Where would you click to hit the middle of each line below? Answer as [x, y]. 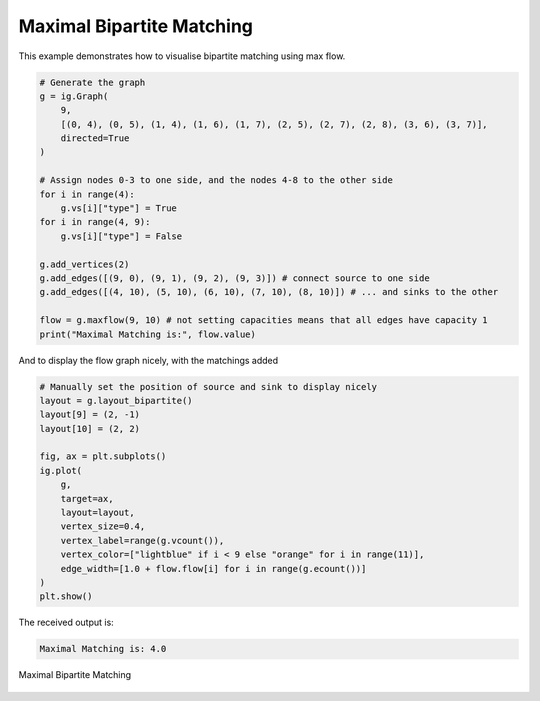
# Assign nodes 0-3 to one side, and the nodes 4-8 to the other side [216, 180]
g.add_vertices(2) [84, 264]
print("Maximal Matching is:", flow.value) [148, 334]
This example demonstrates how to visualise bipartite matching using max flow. [182, 56]
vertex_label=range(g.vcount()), [142, 540]
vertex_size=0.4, [103, 526]
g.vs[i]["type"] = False [121, 236]
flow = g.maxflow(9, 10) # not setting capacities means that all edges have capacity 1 [264, 320]
